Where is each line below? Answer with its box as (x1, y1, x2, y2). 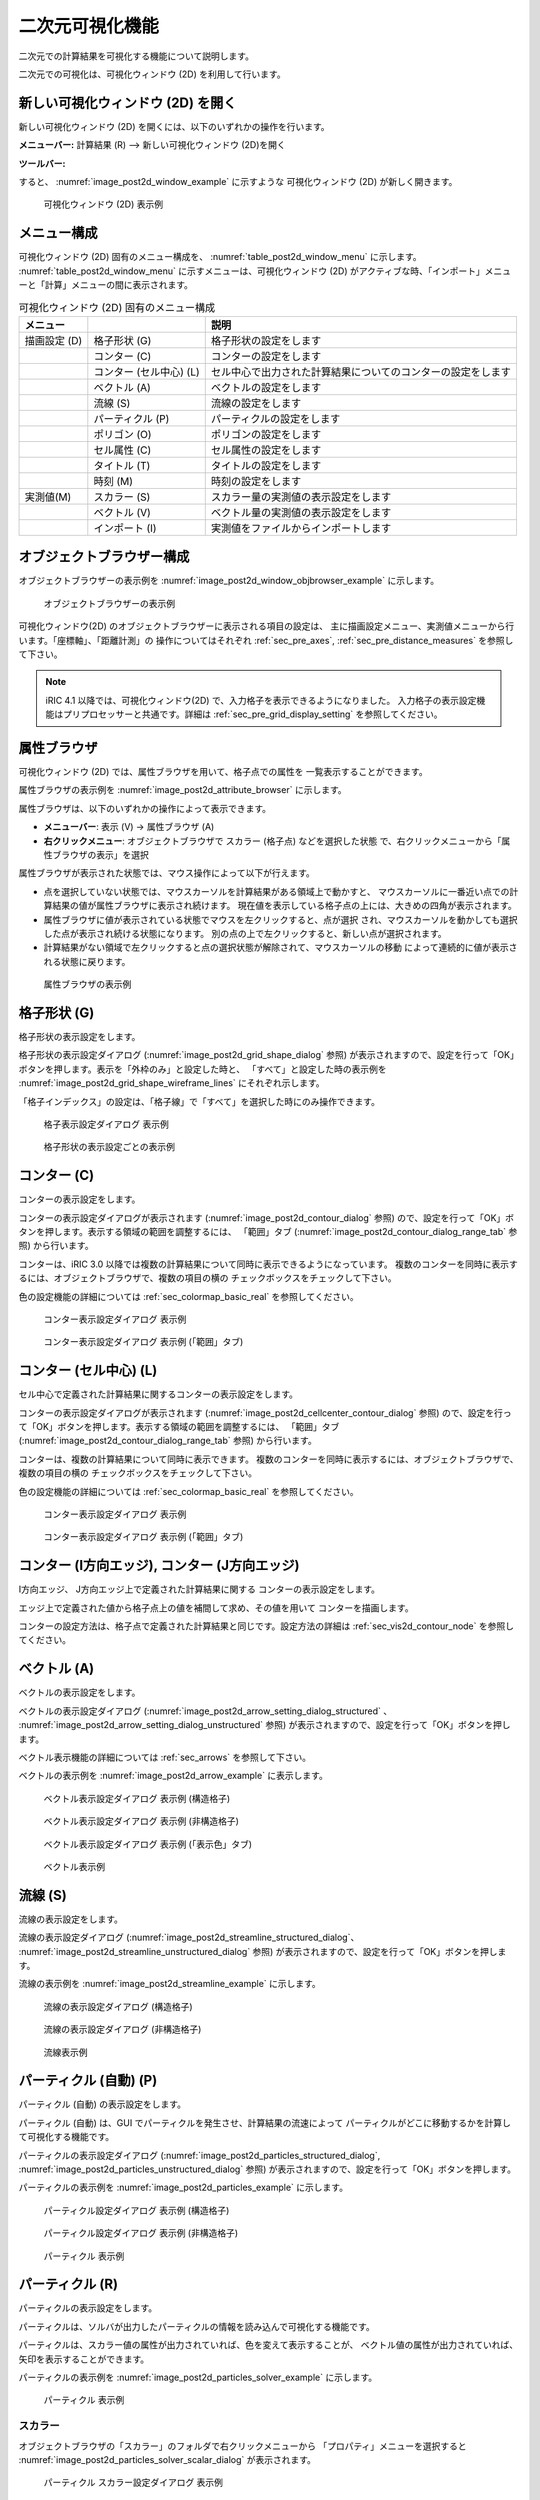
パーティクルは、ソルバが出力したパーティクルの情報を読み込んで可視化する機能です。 (18, 2320, 375, 2332)
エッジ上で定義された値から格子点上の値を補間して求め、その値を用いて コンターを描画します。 (18, 1601, 414, 1614)
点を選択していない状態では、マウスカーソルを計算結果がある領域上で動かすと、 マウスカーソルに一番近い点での (43, 885, 510, 897)
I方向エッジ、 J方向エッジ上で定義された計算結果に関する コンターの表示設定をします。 (18, 1583, 380, 1595)
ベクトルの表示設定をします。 (18, 1686, 141, 1699)
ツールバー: (18, 157, 66, 169)
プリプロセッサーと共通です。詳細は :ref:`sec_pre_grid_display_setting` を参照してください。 (62, 708, 444, 720)
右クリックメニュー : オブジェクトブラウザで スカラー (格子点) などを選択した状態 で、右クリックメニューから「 (43, 835, 502, 847)
